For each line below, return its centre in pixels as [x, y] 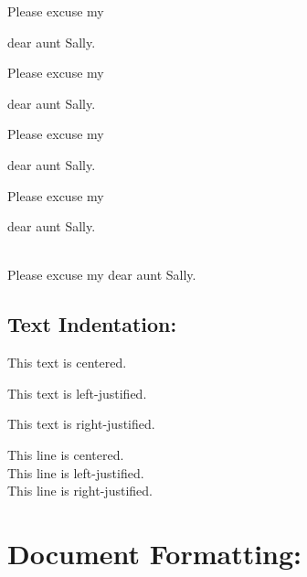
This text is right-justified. [81, 424]
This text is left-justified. [77, 393]
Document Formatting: [155, 553]
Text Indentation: [92, 324]
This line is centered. [66, 454]
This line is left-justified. [76, 472]
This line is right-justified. [80, 491]
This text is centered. [67, 363]
